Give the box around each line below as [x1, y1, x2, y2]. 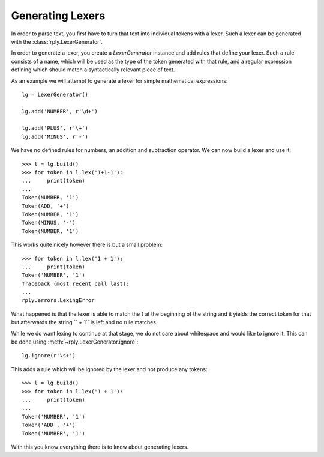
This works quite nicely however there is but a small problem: [11, 241, 163, 249]
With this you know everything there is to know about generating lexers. [11, 443, 189, 450]
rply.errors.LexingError [22, 297, 95, 304]
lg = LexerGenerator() [22, 91, 89, 98]
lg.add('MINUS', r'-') [22, 133, 89, 140]
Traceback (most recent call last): [22, 280, 130, 287]
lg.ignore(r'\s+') [22, 352, 76, 359]
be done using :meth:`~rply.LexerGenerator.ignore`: [11, 338, 139, 345]
